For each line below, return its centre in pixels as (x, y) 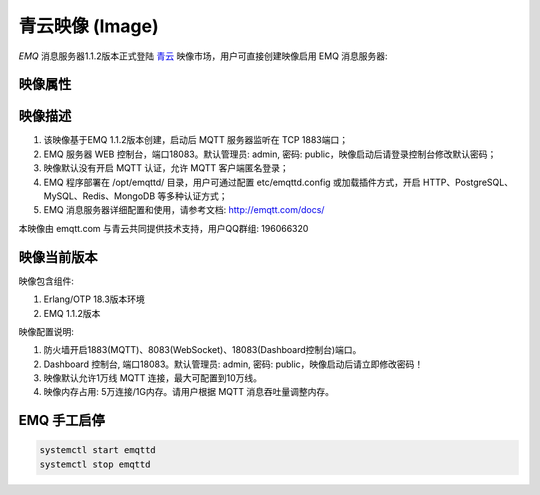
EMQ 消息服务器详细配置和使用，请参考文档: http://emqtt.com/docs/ (184, 210)
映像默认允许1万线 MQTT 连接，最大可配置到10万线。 (153, 378)
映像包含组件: (46, 281)
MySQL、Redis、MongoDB (99, 196)
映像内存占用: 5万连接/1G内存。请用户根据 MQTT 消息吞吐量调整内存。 (189, 392)
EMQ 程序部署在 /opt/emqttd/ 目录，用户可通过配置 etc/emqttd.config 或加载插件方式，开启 (232, 182)
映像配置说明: (46, 331)
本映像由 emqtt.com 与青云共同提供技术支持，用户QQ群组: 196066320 (163, 228)
